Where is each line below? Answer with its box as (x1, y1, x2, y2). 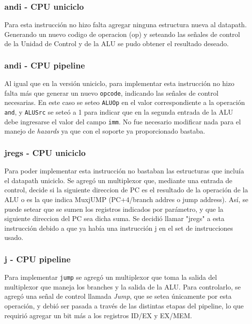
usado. (4, 232, 23, 242)
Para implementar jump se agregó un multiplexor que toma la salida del (4, 272, 217, 282)
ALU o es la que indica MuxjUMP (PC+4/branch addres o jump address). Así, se (4, 194, 249, 205)
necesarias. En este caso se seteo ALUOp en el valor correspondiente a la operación (4, 97, 245, 107)
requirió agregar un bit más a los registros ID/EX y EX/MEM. (4, 310, 192, 320)
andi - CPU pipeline (4, 59, 85, 71)
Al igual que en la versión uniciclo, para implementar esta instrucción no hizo (4, 78, 235, 88)
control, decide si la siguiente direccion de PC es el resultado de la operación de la (4, 185, 248, 195)
